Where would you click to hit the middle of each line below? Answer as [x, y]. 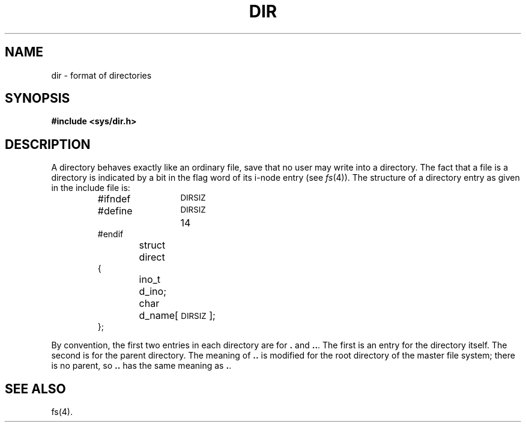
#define [115, 211]
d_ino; [153, 292]
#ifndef [114, 199]
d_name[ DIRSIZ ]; [177, 316]
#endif [110, 234]
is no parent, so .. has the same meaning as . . [141, 366]
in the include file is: [91, 188]
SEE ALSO [35, 389]
